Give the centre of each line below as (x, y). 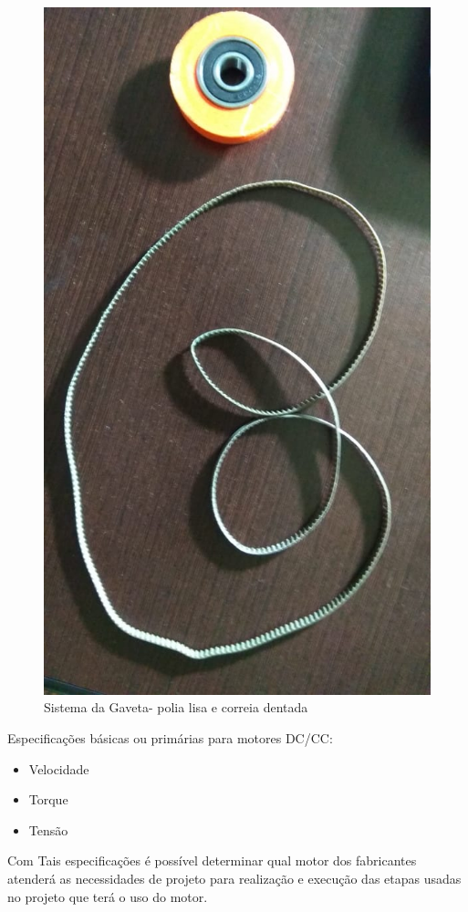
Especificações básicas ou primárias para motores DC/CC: (170, 737)
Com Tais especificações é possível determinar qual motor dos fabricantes (212, 860)
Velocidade (59, 768)
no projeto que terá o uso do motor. (108, 896)
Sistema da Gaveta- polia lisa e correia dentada (176, 707)
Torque (48, 799)
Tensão (48, 829)
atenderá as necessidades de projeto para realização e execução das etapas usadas (234, 878)
